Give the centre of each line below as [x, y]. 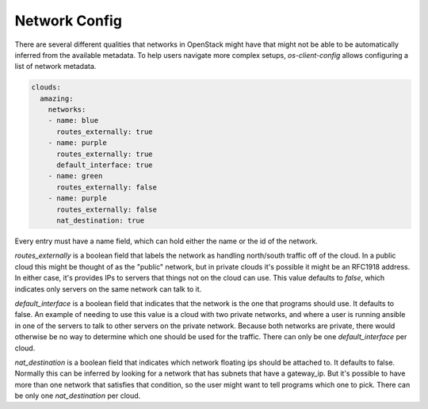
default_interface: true [105, 165]
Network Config [69, 21]
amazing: [57, 98]
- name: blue [73, 120]
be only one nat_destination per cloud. [78, 396]
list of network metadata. [55, 67]
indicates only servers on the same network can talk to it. [108, 289]
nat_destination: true [101, 221]
